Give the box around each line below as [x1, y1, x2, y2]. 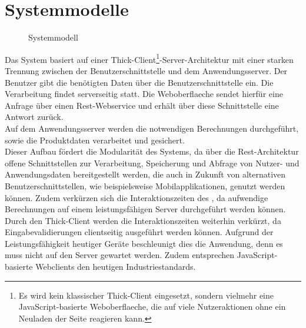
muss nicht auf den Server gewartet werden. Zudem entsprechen [5, 249, 235, 261]
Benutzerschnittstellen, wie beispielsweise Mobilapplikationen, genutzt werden [5, 179, 285, 192]
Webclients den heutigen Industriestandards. [35, 260, 196, 273]
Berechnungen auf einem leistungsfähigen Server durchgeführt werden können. [5, 203, 286, 215]
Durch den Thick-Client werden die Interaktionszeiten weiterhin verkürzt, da [5, 214, 281, 226]
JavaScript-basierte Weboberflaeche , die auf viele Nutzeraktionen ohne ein [18, 300, 286, 313]
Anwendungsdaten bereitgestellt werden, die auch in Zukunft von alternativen [5, 168, 286, 180]
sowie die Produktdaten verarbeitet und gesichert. [5, 133, 185, 146]
